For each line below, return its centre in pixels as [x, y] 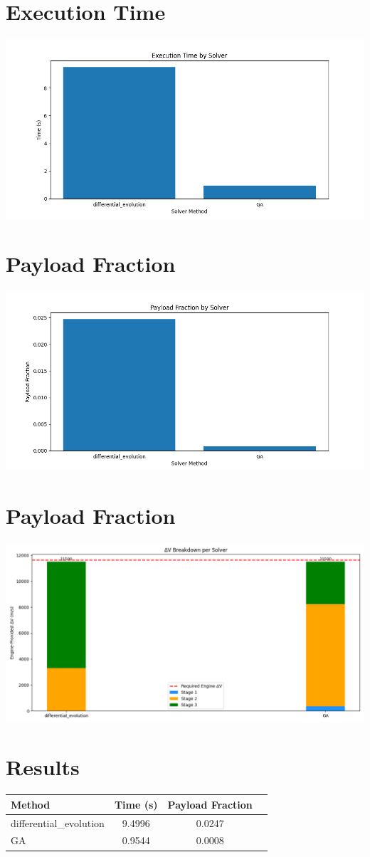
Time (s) [136, 804]
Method [31, 804]
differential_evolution [58, 822]
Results [43, 767]
